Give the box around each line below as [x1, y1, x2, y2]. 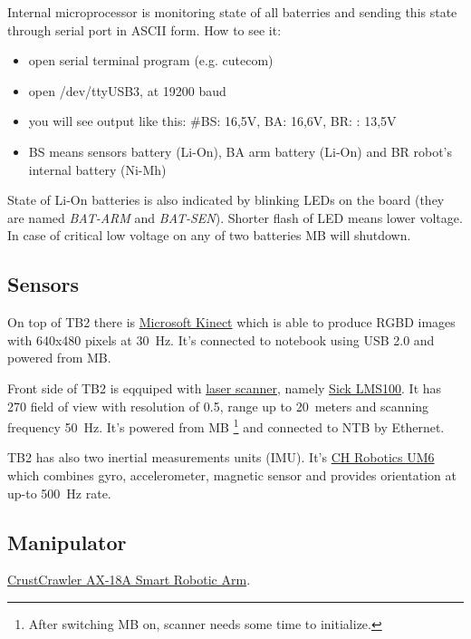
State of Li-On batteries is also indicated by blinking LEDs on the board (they [7, 190, 445, 209]
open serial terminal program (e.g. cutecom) [28, 51, 274, 70]
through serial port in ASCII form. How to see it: [7, 20, 282, 39]
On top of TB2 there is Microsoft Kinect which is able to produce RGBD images [7, 313, 456, 332]
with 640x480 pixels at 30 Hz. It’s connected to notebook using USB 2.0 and [7, 330, 435, 349]
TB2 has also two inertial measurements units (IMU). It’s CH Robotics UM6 [7, 448, 435, 467]
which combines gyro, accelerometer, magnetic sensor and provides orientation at [7, 465, 457, 484]
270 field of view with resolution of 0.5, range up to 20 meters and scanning [7, 396, 429, 415]
